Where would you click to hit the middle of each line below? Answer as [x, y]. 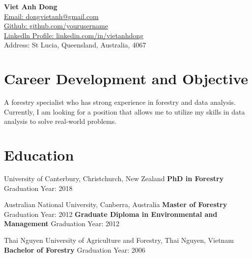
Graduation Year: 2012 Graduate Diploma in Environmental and [111, 214]
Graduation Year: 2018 [38, 188]
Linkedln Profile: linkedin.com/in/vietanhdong [74, 35]
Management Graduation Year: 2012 [62, 223]
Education [39, 155]
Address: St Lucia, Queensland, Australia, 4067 [75, 45]
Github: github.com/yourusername [56, 26]
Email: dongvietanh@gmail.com [51, 16]
